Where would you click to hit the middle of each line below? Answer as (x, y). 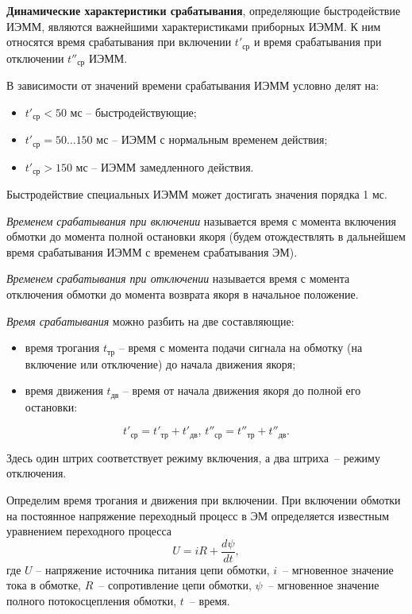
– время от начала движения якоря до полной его (242, 390)
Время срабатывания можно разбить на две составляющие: (150, 321)
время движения (64, 390)
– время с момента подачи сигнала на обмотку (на (241, 348)
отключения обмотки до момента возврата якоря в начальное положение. (183, 294)
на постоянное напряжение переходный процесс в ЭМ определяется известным (198, 515)
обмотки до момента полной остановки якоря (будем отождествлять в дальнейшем (206, 236)
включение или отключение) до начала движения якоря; (160, 363)
